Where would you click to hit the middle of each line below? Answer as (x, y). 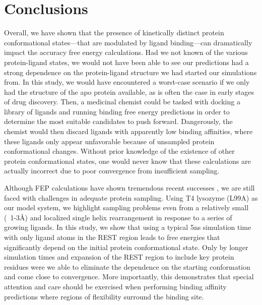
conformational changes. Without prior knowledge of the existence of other (119, 151)
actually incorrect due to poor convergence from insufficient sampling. (112, 171)
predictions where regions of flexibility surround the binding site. (104, 296)
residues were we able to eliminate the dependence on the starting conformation (127, 266)
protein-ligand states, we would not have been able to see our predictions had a (126, 62)
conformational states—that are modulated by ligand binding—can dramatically (128, 42)
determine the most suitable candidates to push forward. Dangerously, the (118, 121)
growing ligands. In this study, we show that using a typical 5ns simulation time (128, 227)
